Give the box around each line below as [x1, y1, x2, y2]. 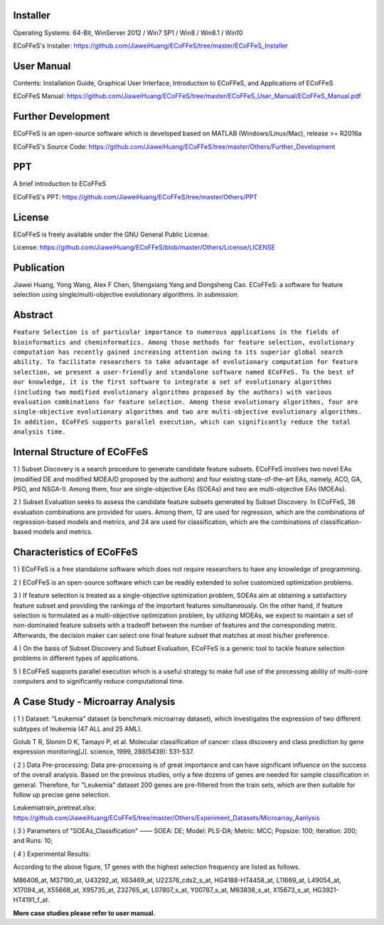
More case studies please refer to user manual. [13, 909, 156, 917]
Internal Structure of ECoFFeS [13, 446, 149, 459]
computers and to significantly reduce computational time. [13, 677, 185, 686]
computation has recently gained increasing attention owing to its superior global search [13, 348, 343, 356]
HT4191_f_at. [13, 896, 50, 904]
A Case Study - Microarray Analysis [13, 696, 176, 708]
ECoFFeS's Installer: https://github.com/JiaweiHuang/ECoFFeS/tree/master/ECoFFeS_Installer [13, 41, 288, 50]
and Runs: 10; [13, 837, 53, 845]
